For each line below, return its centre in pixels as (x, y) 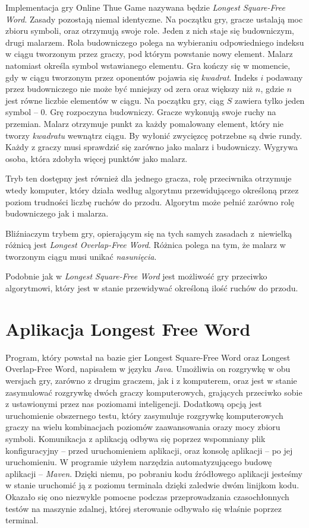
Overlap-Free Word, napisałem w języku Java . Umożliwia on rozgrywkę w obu (148, 369)
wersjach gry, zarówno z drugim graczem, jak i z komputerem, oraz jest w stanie (151, 380)
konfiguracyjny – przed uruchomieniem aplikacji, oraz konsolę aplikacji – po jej (149, 450)
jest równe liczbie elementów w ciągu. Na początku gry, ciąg (115, 100)
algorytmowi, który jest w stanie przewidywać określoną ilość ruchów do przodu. (152, 288)
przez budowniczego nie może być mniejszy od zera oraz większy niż (129, 89)
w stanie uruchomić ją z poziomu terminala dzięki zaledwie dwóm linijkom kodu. (152, 485)
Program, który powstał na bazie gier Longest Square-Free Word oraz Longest (148, 357)
